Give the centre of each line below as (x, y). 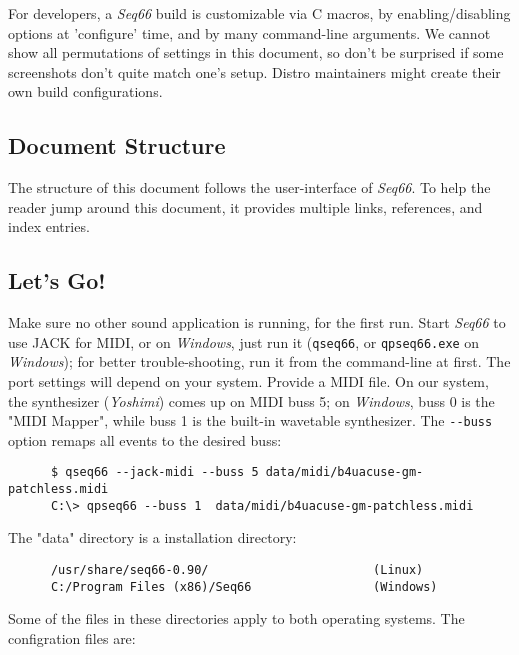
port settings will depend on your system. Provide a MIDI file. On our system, (248, 381)
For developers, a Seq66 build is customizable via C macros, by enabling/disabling (259, 13)
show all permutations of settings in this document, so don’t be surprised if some (256, 52)
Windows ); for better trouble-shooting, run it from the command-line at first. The (259, 361)
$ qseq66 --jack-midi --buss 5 (154, 472)
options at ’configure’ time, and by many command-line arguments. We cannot (249, 32)
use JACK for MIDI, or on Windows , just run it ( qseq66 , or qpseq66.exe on (244, 341)
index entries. (49, 226)
